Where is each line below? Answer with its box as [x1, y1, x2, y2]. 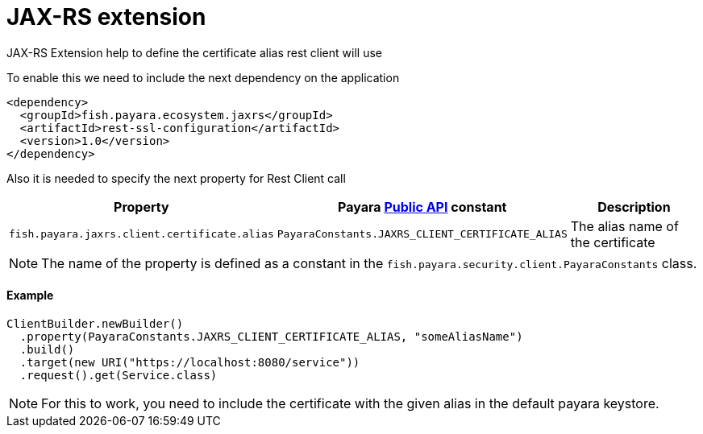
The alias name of [570, 217, 679, 234]
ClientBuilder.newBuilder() [6, 316, 184, 330]
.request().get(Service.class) [19, 368, 218, 382]
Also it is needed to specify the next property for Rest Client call [6, 171, 346, 185]
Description [597, 198, 671, 215]
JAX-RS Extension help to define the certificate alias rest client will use [6, 45, 382, 60]
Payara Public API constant [338, 198, 507, 215]
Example [6, 288, 54, 303]
